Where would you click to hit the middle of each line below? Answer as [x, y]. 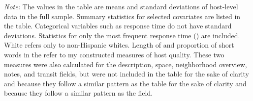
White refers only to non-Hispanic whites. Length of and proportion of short [119, 45]
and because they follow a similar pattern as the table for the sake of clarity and [125, 83]
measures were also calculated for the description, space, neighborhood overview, [126, 64]
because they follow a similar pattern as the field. [79, 93]
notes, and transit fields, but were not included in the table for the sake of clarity [126, 74]
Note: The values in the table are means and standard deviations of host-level [121, 6]
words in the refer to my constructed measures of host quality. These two [114, 54]
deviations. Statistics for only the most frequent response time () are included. [122, 35]
